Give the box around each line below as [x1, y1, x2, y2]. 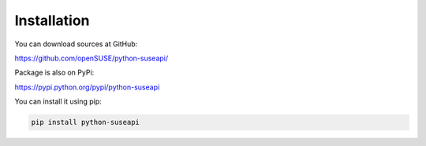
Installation [14, 12, 90, 29]
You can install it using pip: [14, 97, 102, 106]
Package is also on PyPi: [14, 68, 95, 78]
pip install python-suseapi [31, 118, 140, 127]
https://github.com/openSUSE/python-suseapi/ [14, 53, 169, 63]
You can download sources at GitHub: [14, 39, 138, 49]
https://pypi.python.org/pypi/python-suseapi [14, 82, 160, 92]
